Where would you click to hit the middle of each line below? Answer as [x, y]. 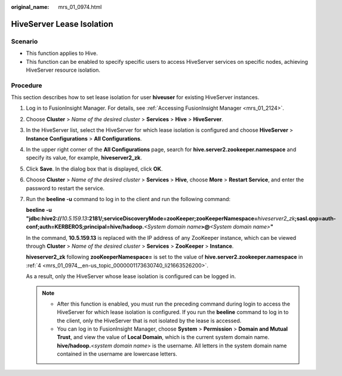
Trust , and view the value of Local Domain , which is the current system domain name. [163, 337]
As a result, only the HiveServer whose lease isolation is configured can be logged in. [131, 276]
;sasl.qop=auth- [315, 218]
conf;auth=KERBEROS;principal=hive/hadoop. [85, 227]
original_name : [30, 7]
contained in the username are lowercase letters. [117, 354]
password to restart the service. [65, 188]
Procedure [27, 85]
